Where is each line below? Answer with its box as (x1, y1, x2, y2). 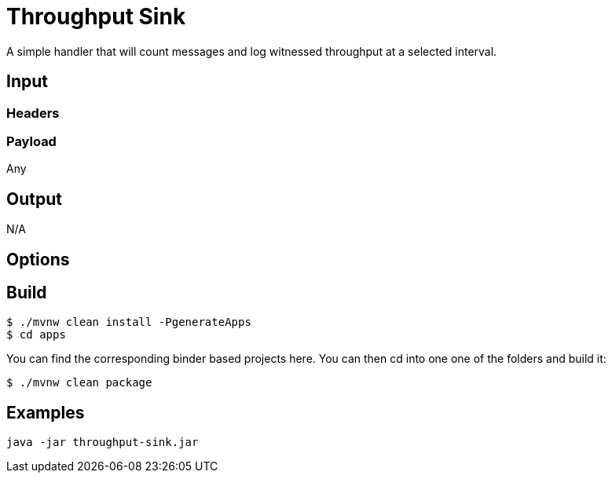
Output (6, 188, 62, 209)
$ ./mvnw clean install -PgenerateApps (6, 316, 251, 329)
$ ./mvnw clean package (6, 376, 152, 389)
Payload (6, 133, 57, 149)
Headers (6, 104, 60, 121)
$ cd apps (6, 328, 66, 342)
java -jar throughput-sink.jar (6, 436, 199, 449)
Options (6, 249, 70, 269)
